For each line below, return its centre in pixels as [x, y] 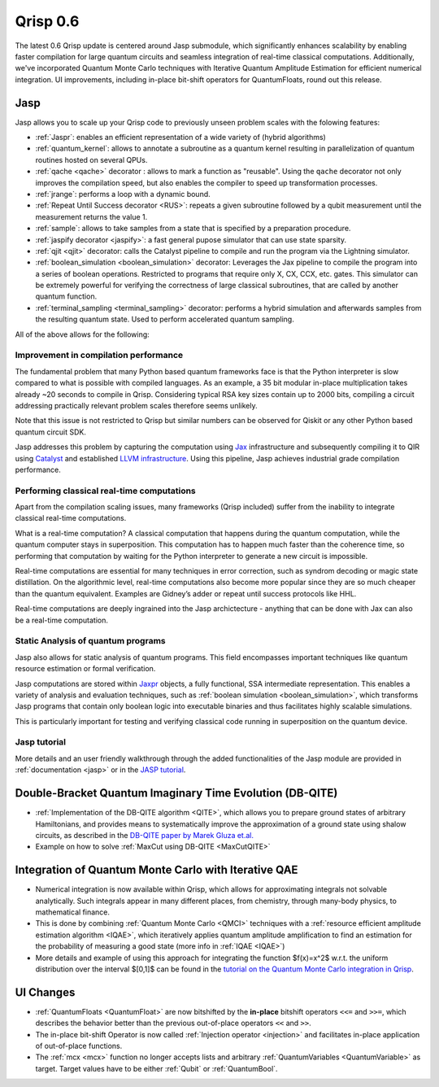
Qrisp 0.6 [47, 21]
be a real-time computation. [62, 620]
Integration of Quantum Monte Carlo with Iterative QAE [156, 870]
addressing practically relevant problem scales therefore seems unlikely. [136, 405]
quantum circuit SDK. [51, 432]
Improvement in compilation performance [99, 356]
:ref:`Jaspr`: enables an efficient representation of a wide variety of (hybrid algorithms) [181, 138]
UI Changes [45, 992]
